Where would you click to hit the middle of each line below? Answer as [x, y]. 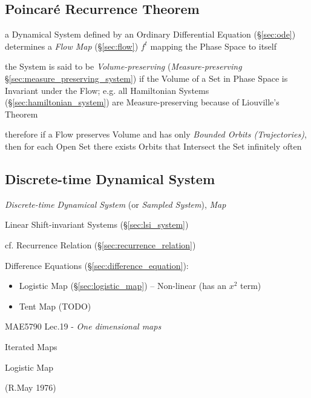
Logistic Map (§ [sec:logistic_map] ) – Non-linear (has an [123, 286]
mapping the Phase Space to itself [214, 46]
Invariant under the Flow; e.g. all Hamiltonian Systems [107, 90]
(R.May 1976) [31, 387]
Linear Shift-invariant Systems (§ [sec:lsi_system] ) [97, 224]
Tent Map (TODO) [55, 306]
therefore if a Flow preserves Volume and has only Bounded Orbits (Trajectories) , [156, 134]
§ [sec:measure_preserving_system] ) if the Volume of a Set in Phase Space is [146, 78]
